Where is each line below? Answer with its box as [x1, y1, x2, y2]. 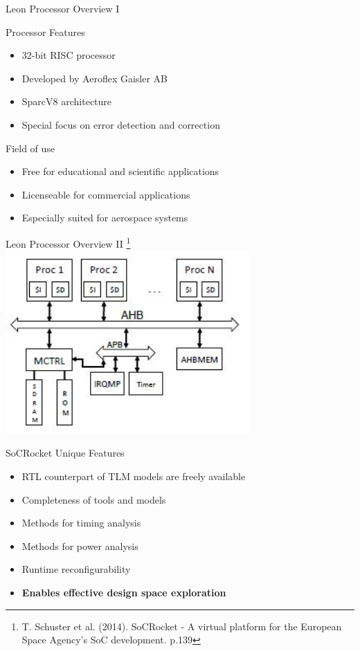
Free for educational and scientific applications [21, 164, 219, 178]
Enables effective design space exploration [21, 585, 226, 599]
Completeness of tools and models [21, 492, 166, 506]
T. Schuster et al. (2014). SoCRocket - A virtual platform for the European [21, 618, 342, 633]
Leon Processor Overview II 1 [6, 234, 131, 250]
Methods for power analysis [21, 538, 138, 553]
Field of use [6, 140, 55, 155]
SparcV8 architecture [21, 94, 112, 109]
